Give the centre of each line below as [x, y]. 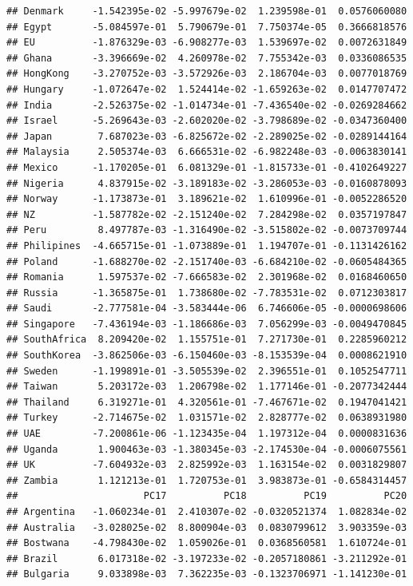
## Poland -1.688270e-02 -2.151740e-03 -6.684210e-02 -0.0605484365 [207, 261]
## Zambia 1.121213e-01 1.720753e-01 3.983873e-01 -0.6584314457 [207, 480]
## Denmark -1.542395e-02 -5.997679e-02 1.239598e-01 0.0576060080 [207, 11]
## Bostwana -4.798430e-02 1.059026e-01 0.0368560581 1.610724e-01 [207, 543]
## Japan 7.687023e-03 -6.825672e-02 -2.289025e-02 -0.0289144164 [207, 136]
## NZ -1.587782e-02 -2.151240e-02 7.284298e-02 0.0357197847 [207, 214]
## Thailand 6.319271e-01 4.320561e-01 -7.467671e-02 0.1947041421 [207, 402]
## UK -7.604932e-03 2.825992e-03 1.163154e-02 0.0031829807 [207, 465]
